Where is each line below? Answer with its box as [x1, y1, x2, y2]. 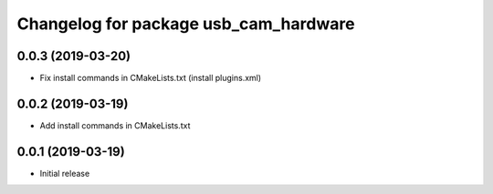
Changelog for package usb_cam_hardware [16, 14, 355, 34]
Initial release [39, 168, 90, 179]
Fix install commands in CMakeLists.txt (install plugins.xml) [39, 73, 262, 84]
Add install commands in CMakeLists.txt [39, 119, 191, 131]
